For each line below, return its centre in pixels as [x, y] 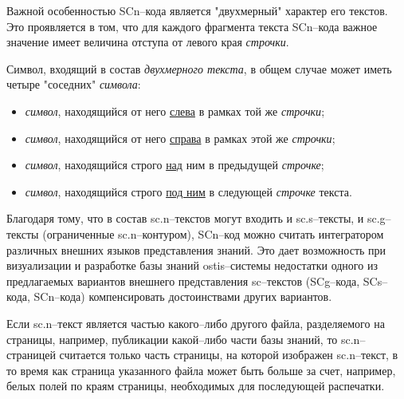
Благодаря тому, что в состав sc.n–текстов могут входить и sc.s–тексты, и [185, 218]
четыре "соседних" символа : [74, 84]
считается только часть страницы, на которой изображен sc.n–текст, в [229, 355]
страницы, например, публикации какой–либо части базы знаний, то [172, 339]
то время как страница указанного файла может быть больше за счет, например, [201, 370]
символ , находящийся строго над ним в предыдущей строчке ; [175, 165]
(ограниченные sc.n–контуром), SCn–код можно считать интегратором [213, 233]
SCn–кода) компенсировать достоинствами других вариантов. [183, 296]
